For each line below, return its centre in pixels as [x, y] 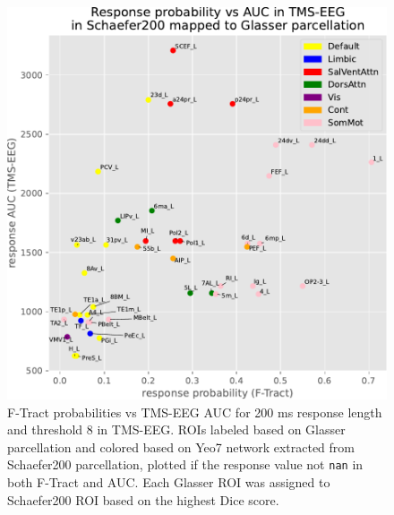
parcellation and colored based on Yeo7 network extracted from [181, 446]
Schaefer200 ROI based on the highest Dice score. [143, 499]
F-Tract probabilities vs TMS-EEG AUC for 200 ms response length [195, 412]
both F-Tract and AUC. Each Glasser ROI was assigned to [169, 481]
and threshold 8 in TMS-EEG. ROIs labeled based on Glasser [176, 429]
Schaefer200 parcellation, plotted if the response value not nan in [185, 464]
